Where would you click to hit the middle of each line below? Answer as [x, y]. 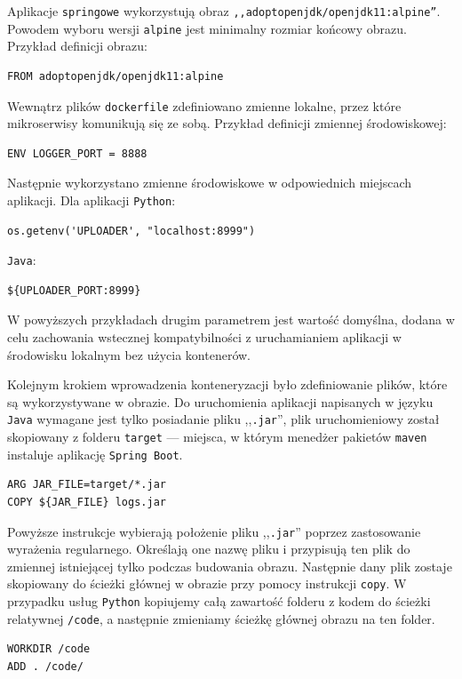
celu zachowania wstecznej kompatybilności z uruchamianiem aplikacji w [204, 337]
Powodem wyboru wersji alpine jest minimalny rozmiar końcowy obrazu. [207, 28]
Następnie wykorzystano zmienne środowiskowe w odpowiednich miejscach [210, 183]
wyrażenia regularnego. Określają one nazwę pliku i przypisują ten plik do [209, 549]
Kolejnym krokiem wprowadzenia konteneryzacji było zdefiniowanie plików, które [227, 384]
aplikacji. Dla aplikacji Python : [92, 200]
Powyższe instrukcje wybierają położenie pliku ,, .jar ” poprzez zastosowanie [214, 531]
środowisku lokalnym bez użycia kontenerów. [129, 354]
